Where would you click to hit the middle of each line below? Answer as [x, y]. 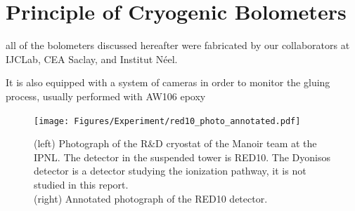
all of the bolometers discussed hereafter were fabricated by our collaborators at [178, 45]
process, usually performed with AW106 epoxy [106, 96]
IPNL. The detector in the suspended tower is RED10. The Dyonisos [182, 157]
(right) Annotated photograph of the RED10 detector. [151, 198]
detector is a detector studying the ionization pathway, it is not [170, 171]
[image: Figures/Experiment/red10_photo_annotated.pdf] [167, 121]
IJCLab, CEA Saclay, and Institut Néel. [92, 59]
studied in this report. [81, 184]
